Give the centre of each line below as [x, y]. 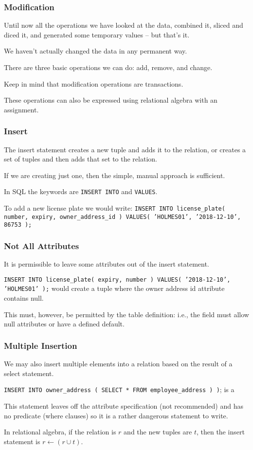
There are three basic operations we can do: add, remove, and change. [108, 67]
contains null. [24, 298]
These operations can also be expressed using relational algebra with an [111, 100]
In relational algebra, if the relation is [60, 432]
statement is [22, 441]
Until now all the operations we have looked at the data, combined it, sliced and [124, 25]
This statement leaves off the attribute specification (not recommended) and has [124, 405]
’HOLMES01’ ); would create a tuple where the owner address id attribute [114, 288]
